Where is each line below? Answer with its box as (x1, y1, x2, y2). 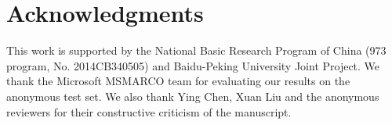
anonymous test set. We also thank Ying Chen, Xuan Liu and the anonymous (6, 87, 379, 104)
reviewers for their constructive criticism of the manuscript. (6, 103, 292, 120)
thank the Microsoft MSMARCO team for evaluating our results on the (6, 73, 350, 89)
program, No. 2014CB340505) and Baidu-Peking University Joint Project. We (6, 57, 380, 73)
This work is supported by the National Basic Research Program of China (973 (6, 42, 387, 59)
